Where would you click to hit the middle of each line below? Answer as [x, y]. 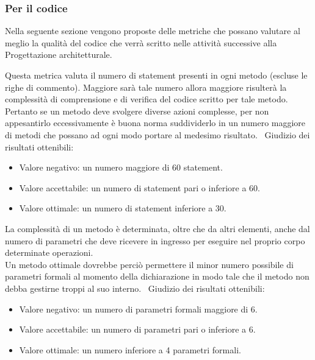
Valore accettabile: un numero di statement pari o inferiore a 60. [140, 187]
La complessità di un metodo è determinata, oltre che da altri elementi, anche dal [157, 228]
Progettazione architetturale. [59, 55]
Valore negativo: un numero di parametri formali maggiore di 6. [138, 309]
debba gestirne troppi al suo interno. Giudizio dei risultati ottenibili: [135, 288]
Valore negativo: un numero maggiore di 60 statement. [121, 167]
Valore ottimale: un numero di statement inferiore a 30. [123, 208]
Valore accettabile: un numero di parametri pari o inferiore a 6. [137, 329]
